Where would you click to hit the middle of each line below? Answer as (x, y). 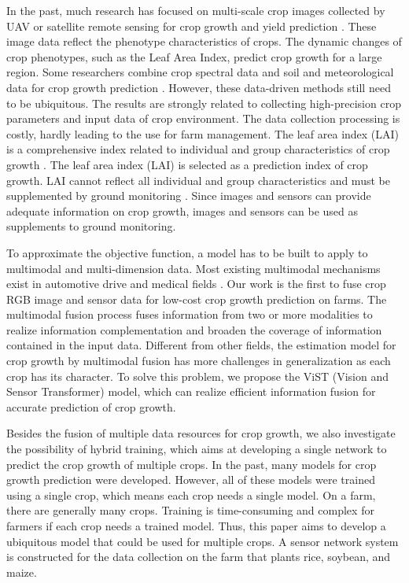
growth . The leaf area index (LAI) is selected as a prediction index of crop (187, 164)
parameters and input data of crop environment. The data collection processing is (203, 118)
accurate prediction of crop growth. (91, 406)
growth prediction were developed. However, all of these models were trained (191, 480)
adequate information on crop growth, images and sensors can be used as (182, 210)
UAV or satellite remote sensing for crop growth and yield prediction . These (192, 26)
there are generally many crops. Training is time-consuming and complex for (190, 510)
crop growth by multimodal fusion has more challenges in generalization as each (199, 361)
